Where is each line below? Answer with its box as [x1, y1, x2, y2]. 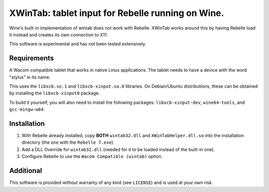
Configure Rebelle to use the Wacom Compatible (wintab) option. [21, 154, 163, 160]
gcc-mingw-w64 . [9, 106, 45, 112]
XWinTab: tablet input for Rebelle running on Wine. [9, 7, 224, 18]
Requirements [9, 54, 54, 62]
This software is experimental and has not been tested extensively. [9, 41, 146, 47]
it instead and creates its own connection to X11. [9, 31, 108, 37]
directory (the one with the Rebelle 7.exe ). [21, 140, 115, 146]
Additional [9, 167, 42, 175]
